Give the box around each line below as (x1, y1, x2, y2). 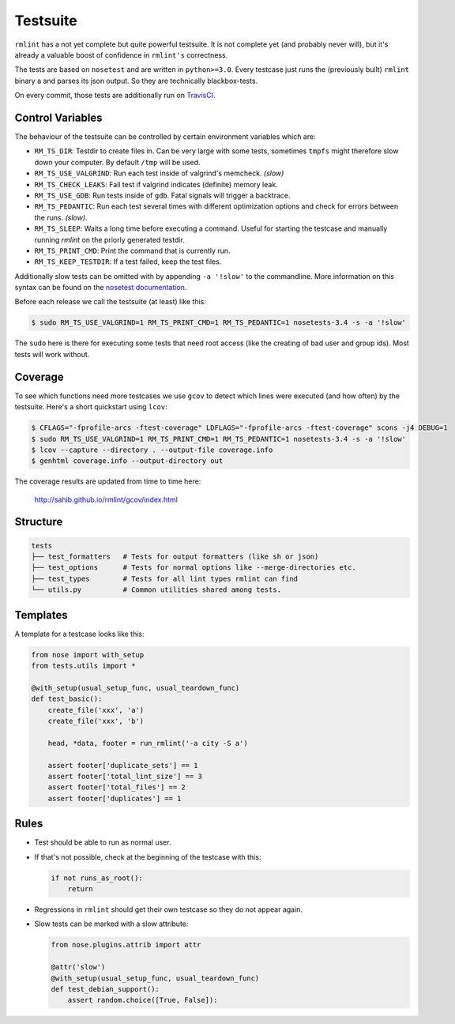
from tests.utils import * (31, 661, 136, 671)
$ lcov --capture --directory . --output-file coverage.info (31, 445, 273, 454)
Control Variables (14, 111, 103, 124)
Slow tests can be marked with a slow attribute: (34, 919, 189, 928)
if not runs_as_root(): (51, 873, 144, 883)
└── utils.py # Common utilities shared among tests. (31, 585, 282, 594)
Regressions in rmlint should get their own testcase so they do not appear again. (34, 905, 303, 914)
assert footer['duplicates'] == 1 (47, 794, 182, 803)
